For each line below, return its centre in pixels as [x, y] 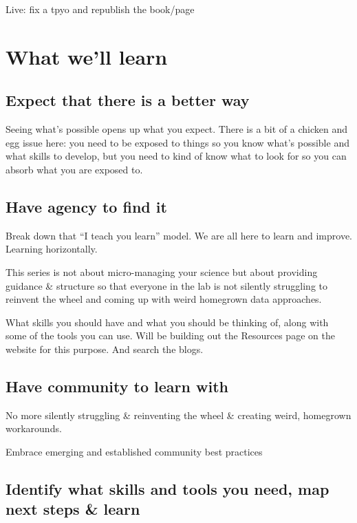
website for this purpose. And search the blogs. [105, 349]
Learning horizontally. [52, 249]
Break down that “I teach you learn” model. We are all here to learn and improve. [179, 235]
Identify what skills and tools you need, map [167, 488]
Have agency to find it [86, 206]
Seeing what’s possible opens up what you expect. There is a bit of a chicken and [177, 129]
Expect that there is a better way [128, 100]
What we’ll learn [87, 56]
